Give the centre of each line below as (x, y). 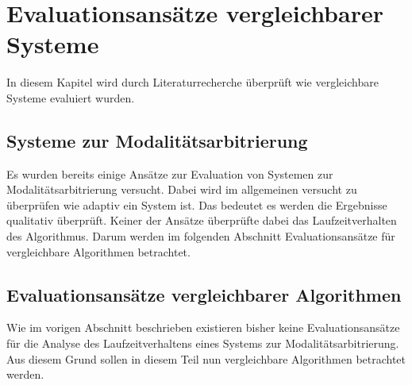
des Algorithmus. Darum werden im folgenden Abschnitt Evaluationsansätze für (201, 236)
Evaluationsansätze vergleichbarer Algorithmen (204, 294)
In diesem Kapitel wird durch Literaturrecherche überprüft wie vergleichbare (193, 82)
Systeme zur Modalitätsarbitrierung (157, 140)
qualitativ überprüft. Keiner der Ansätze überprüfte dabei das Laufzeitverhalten (202, 220)
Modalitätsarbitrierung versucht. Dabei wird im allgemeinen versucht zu (182, 189)
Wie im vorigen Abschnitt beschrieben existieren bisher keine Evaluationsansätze (203, 327)
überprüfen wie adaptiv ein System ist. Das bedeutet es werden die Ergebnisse (197, 204)
